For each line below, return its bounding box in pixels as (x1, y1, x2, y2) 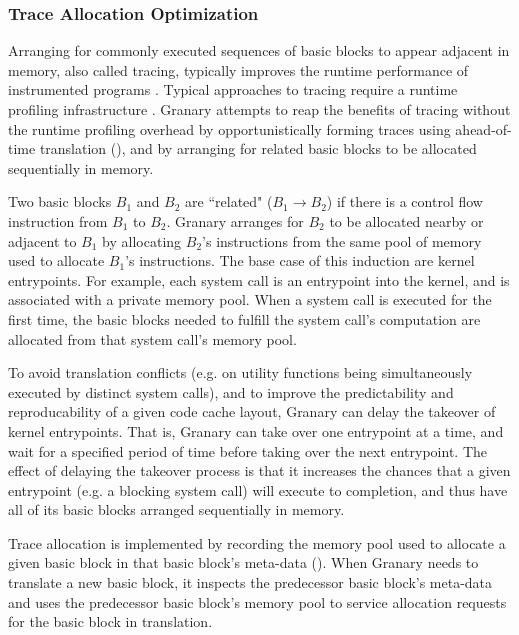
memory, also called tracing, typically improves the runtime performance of (8, 59, 469, 80)
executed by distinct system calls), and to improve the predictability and (8, 381, 454, 402)
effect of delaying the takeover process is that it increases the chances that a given (8, 460, 511, 481)
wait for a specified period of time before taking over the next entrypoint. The (8, 440, 488, 461)
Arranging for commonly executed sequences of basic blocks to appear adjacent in (8, 40, 510, 61)
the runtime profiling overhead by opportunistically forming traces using (8, 118, 451, 139)
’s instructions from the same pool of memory (202, 230, 482, 251)
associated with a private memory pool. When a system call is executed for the (8, 289, 492, 310)
